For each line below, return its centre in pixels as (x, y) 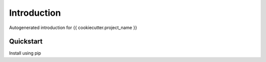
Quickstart (26, 42)
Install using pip (25, 53)
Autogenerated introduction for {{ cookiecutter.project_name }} (73, 28)
